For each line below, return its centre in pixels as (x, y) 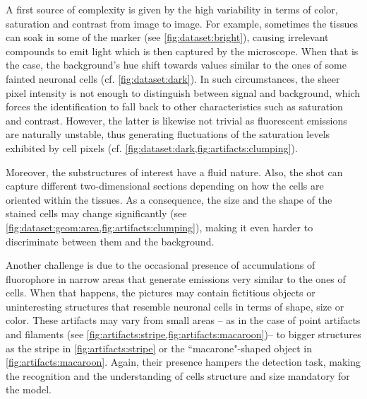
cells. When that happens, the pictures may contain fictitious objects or (161, 293)
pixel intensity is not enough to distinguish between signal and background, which (183, 92)
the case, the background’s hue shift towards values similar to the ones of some (176, 65)
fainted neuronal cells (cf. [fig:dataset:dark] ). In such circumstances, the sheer (173, 78)
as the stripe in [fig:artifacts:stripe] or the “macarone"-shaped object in (159, 348)
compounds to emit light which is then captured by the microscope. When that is (182, 51)
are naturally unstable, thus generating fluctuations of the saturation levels (168, 134)
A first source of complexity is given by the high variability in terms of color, (172, 9)
